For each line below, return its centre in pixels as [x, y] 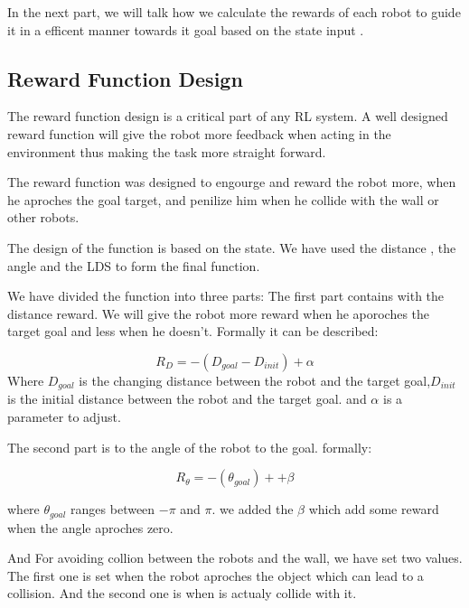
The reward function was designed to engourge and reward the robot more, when [232, 182]
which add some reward [374, 509]
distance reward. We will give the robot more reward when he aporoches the [219, 313]
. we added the [253, 509]
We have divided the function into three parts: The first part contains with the [226, 296]
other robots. [43, 217]
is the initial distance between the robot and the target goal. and [187, 399]
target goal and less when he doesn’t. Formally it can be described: [193, 331]
